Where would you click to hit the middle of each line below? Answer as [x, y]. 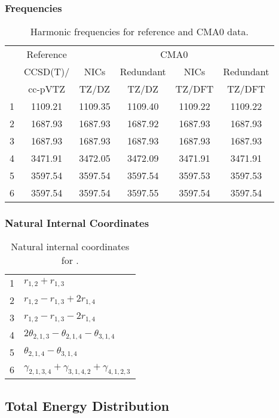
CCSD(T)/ [47, 72]
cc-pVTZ [47, 89]
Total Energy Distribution [87, 405]
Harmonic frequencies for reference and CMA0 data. [139, 32]
